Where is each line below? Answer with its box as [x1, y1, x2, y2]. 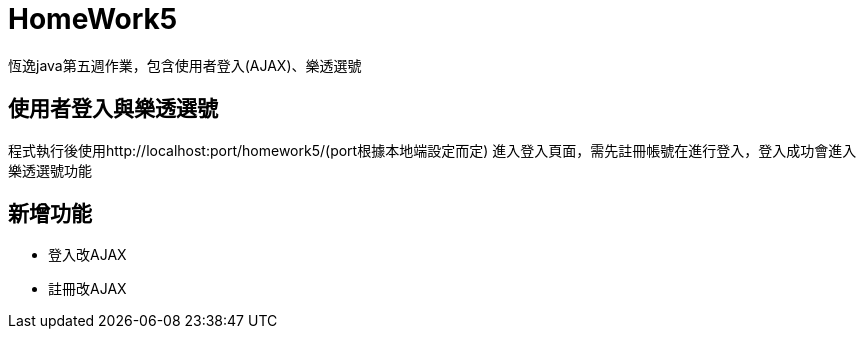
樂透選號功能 [8, 161, 92, 179]
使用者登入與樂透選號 [8, 96, 218, 122]
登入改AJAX [48, 246, 127, 264]
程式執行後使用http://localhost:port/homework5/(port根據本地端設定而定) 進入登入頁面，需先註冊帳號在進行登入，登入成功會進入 [8, 141, 857, 159]
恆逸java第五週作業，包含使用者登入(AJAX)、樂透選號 [8, 56, 362, 74]
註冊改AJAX [48, 280, 127, 298]
